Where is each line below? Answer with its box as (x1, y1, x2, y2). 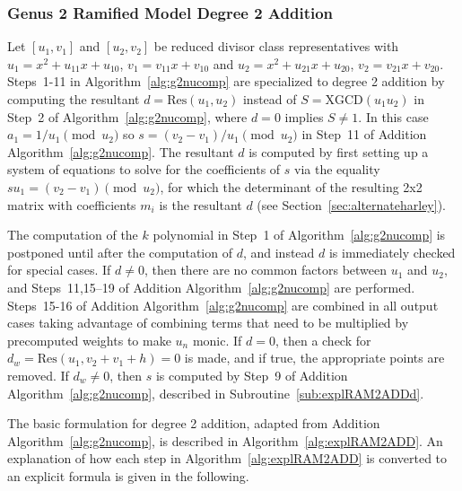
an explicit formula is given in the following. (7, 466, 249, 485)
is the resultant (159, 195, 242, 214)
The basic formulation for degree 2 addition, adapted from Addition (7, 414, 380, 433)
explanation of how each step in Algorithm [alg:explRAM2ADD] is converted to (7, 449, 448, 468)
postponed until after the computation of (7, 242, 232, 261)
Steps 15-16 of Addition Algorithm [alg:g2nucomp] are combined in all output (7, 295, 439, 314)
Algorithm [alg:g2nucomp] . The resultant (7, 142, 234, 161)
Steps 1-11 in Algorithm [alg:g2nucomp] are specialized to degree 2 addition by (7, 72, 445, 91)
